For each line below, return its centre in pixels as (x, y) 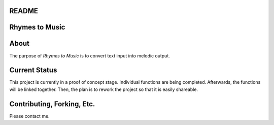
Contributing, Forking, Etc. (52, 104)
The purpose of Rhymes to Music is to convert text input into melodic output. (90, 55)
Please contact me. (30, 116)
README (24, 11)
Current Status (33, 70)
